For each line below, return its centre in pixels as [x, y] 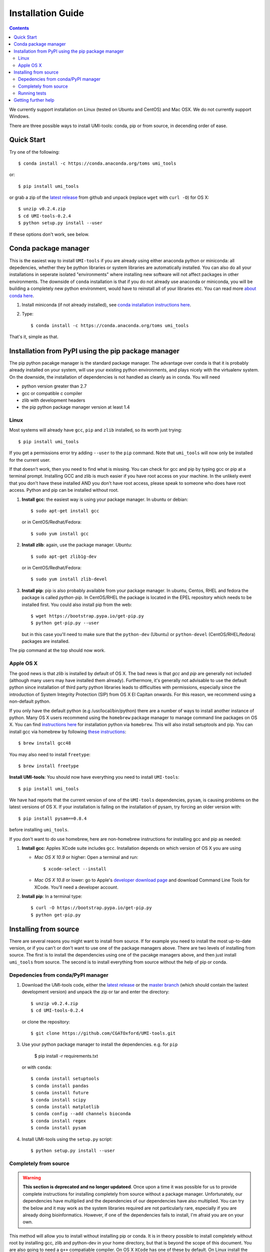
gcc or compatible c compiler [52, 393]
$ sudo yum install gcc [60, 534]
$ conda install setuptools [65, 1079]
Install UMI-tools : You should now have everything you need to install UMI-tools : [94, 777]
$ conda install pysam [58, 1128]
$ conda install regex [58, 1121]
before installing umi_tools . [39, 830]
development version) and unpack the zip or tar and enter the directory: [95, 992]
